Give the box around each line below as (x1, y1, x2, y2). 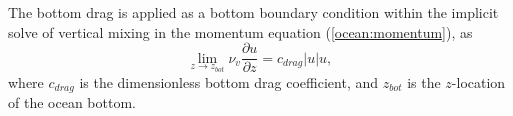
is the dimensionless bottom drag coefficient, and (79, 71, 379, 92)
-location (451, 71, 506, 92)
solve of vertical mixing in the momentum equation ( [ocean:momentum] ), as (8, 21, 473, 42)
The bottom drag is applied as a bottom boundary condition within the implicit (8, 2, 499, 22)
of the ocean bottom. (8, 91, 136, 112)
